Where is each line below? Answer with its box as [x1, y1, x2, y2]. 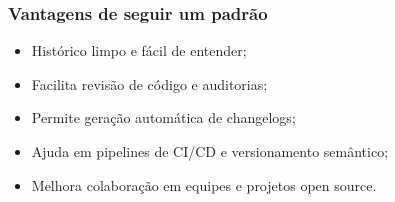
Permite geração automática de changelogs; [31, 107, 296, 128]
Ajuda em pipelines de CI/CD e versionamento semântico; [31, 141, 389, 161]
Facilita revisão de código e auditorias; [31, 73, 268, 94]
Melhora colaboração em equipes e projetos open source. [31, 174, 377, 195]
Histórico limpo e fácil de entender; [31, 40, 247, 61]
